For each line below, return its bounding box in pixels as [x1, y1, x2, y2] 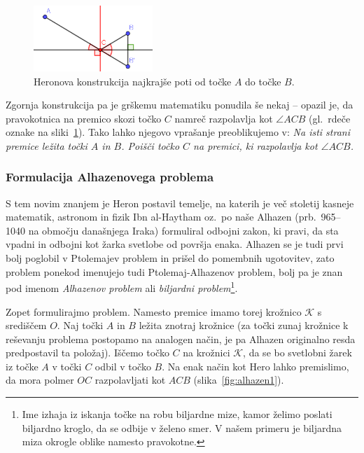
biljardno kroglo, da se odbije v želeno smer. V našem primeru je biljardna [22, 420, 342, 435]
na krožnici [183, 345, 230, 360]
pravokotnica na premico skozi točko [6, 111, 162, 125]
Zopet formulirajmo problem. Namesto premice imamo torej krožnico [6, 304, 302, 319]
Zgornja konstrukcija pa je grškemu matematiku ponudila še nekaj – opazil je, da [6, 97, 353, 112]
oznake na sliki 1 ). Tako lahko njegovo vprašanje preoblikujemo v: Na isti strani [6, 125, 351, 139]
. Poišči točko [121, 138, 180, 153]
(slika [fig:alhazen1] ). [193, 372, 284, 387]
